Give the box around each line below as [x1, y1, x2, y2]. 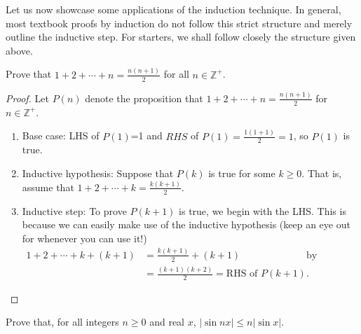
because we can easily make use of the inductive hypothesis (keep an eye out [22, 217, 350, 232]
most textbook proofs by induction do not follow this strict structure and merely [6, 15, 353, 30]
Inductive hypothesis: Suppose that [22, 165, 174, 180]
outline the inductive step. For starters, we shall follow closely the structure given [6, 29, 356, 44]
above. [6, 43, 33, 57]
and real [149, 314, 185, 329]
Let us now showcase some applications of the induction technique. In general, [6, 2, 341, 16]
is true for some [208, 165, 275, 180]
